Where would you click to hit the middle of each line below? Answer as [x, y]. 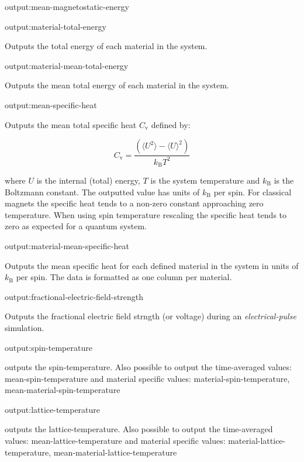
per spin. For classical [253, 192]
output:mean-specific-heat [51, 104]
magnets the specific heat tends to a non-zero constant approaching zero [134, 203]
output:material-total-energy [56, 26]
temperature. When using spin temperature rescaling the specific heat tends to [146, 214]
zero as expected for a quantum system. [76, 226]
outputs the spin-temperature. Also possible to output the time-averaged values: [148, 367]
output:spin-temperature [49, 347]
